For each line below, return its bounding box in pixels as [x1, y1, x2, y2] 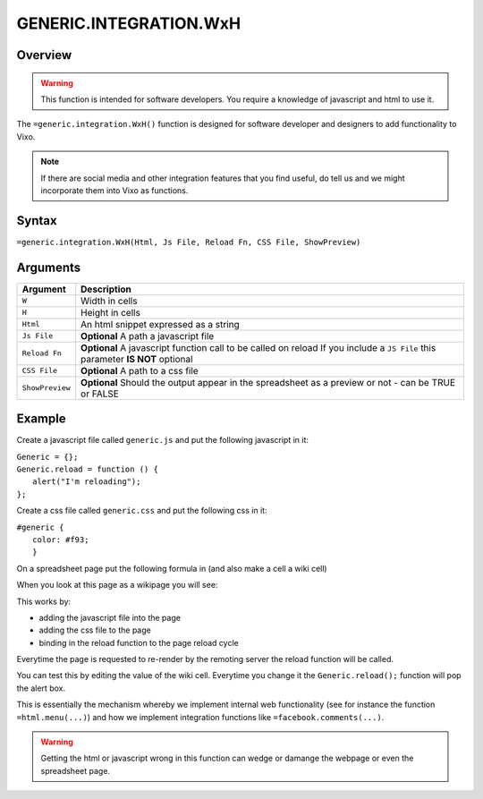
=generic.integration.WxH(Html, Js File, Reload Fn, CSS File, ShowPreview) [16, 237, 361, 247]
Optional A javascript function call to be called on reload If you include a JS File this [80, 341, 436, 353]
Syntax [16, 213, 57, 228]
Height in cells [80, 306, 140, 319]
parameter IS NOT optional [80, 353, 193, 365]
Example [16, 412, 66, 427]
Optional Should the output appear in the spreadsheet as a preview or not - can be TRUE [80, 376, 456, 388]
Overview [16, 47, 72, 63]
